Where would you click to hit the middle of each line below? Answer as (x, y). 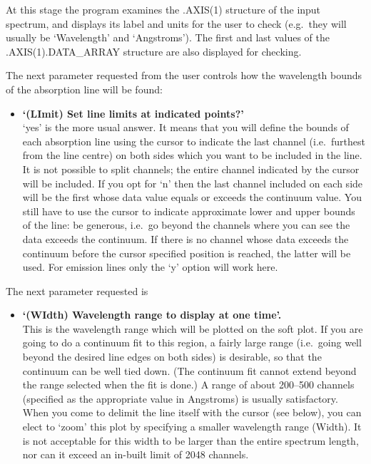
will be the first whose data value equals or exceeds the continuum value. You (192, 197)
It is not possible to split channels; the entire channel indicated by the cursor (191, 169)
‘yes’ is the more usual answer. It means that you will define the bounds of (185, 127)
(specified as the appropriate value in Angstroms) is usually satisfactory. (180, 398)
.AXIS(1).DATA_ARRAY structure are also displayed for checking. (154, 51)
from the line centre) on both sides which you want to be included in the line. (192, 155)
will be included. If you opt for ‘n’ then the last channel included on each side (193, 183)
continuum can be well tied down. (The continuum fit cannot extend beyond (189, 370)
